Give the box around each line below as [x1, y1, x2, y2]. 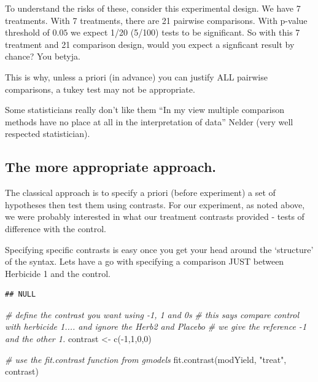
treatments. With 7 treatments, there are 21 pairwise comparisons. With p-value [5, 14, 308, 26]
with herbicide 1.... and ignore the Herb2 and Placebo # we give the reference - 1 [5, 320, 307, 333]
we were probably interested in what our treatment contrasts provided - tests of [5, 210, 304, 223]
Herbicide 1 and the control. [5, 267, 111, 279]
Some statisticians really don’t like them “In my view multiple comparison [5, 103, 284, 116]
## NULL [5, 290, 36, 299]
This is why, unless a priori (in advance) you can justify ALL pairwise [5, 70, 268, 83]
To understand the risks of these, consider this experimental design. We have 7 [5, 2, 301, 14]
